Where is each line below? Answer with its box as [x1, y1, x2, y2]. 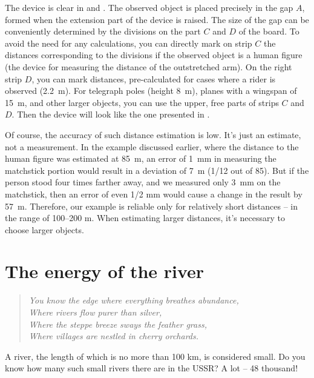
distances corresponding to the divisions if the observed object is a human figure [5, 48, 303, 61]
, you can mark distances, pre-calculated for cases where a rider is [31, 72, 276, 85]
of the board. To [238, 25, 299, 38]
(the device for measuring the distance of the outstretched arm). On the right [5, 60, 292, 73]
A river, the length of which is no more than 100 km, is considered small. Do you [5, 350, 306, 362]
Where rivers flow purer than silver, [28, 306, 162, 318]
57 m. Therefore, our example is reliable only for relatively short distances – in [5, 199, 298, 212]
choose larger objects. [5, 223, 84, 236]
